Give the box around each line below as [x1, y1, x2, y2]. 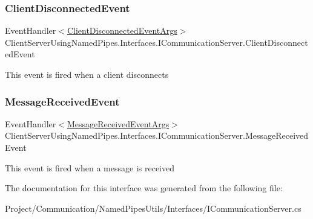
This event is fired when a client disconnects [5, 68, 169, 80]
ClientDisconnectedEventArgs [67, 24, 177, 37]
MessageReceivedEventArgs [67, 117, 170, 130]
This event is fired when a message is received [5, 161, 174, 174]
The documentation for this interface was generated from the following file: [5, 182, 283, 194]
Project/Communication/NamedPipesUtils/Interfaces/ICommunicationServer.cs [5, 202, 301, 214]
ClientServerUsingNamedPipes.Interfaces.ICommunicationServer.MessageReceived [5, 129, 309, 142]
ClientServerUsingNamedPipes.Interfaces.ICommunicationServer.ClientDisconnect [5, 36, 308, 48]
